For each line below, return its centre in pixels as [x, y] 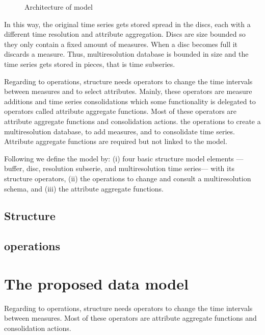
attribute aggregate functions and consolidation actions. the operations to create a [132, 121]
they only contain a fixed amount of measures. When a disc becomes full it [121, 44]
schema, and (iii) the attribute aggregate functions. [84, 188]
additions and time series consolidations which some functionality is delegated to [130, 101]
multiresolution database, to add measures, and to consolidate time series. [120, 131]
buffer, [14, 168]
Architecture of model [59, 7]
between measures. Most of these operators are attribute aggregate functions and [130, 318]
